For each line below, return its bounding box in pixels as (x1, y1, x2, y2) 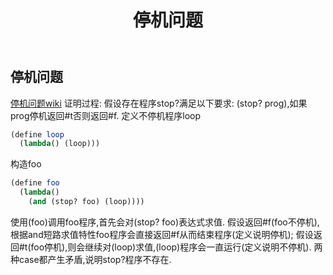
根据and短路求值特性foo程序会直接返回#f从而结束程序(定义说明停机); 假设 (10, 228, 314, 240)
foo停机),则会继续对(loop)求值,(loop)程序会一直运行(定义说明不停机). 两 (30, 241, 323, 253)
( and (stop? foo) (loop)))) (28, 197, 145, 207)
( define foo (10, 178, 60, 188)
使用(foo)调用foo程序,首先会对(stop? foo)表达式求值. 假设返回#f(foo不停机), (10, 216, 320, 228)
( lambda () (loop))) (19, 139, 101, 149)
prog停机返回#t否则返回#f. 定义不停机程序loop (10, 109, 202, 121)
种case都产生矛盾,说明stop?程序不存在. (10, 253, 172, 265)
